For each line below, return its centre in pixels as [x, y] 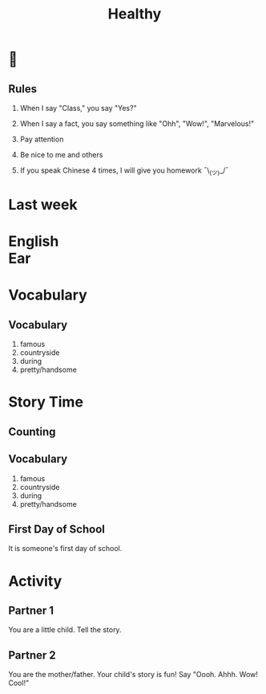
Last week [43, 204]
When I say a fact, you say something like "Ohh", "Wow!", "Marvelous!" [137, 124]
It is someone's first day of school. [65, 549]
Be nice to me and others [61, 155]
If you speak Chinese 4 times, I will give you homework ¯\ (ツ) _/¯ [124, 171]
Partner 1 [31, 610]
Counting [32, 432]
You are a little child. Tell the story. [65, 630]
